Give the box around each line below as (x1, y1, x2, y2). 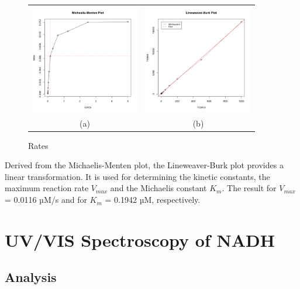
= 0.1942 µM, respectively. (105, 193, 201, 206)
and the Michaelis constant (110, 182, 207, 194)
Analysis (5, 268, 57, 286)
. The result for (222, 182, 277, 194)
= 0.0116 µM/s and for (5, 193, 87, 206)
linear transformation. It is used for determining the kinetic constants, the (5, 170, 270, 182)
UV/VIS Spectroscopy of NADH (5, 227, 275, 251)
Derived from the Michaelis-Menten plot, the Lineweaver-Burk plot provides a (5, 159, 284, 171)
